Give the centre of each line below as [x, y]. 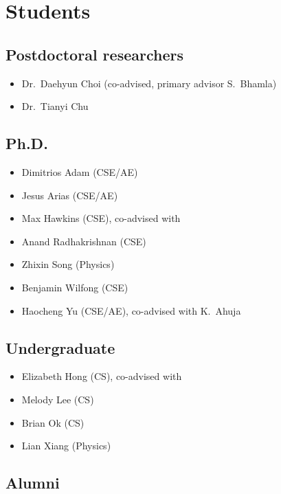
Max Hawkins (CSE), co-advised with [101, 218]
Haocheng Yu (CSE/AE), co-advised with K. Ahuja [131, 310]
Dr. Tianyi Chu [55, 106]
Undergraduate [60, 347]
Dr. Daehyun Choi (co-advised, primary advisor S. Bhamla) [149, 83]
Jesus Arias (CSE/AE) [70, 195]
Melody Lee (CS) [58, 399]
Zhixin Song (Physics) [68, 264]
